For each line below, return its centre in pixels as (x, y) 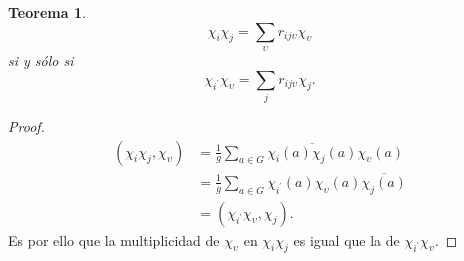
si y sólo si (41, 59)
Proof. (26, 125)
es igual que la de (346, 239)
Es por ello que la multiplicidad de (114, 239)
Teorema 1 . (47, 12)
